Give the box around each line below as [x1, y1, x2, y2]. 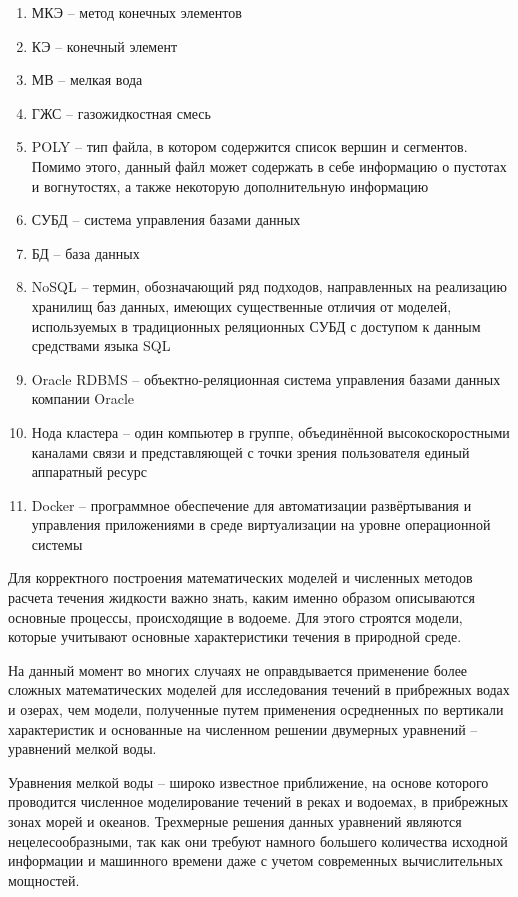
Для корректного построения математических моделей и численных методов [8, 567, 473, 588]
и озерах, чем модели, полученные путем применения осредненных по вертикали [8, 699, 504, 720]
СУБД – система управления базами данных [31, 209, 301, 230]
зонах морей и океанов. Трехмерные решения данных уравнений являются [8, 811, 462, 831]
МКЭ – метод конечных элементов [31, 2, 242, 22]
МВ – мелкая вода [31, 69, 143, 90]
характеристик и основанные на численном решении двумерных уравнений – [8, 718, 478, 739]
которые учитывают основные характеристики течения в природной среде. [8, 626, 462, 647]
